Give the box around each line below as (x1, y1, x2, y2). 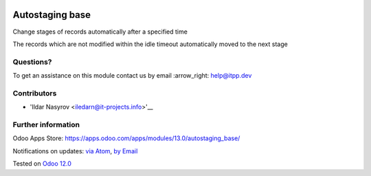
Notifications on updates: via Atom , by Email (12, 146, 138, 155)
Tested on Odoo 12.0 (12, 159, 71, 168)
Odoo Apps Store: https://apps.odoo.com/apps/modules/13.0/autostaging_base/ (12, 134, 240, 142)
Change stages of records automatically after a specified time (12, 27, 188, 36)
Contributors (12, 88, 57, 98)
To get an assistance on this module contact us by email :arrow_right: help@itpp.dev (12, 71, 252, 80)
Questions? (12, 57, 52, 67)
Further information (12, 120, 80, 129)
